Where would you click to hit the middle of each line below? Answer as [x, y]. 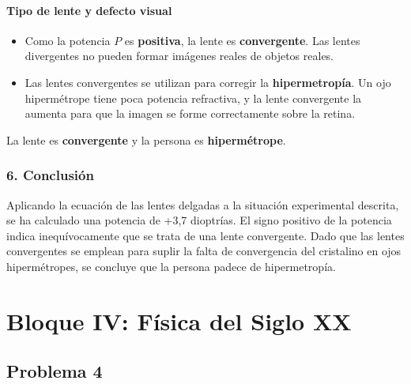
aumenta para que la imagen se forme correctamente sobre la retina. [190, 113]
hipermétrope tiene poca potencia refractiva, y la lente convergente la [193, 98]
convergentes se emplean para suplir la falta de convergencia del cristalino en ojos [204, 251]
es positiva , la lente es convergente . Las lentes [242, 40]
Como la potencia [68, 40]
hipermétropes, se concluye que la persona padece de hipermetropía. [171, 266]
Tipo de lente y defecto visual [89, 10]
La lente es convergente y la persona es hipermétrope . [146, 139]
